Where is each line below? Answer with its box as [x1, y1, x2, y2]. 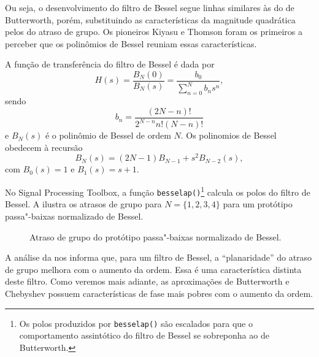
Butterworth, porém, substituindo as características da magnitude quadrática [5, 13, 296, 26]
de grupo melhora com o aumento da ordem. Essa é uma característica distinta [5, 263, 302, 275]
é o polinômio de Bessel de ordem [45, 129, 171, 142]
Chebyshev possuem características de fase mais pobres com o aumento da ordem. [5, 286, 313, 299]
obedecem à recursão [5, 140, 83, 153]
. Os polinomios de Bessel [180, 129, 277, 142]
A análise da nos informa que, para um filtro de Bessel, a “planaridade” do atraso [5, 251, 312, 264]
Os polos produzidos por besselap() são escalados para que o [19, 317, 253, 329]
